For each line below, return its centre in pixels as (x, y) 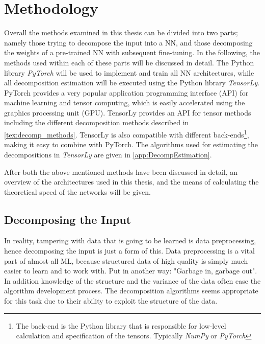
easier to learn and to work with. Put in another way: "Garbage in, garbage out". (131, 271)
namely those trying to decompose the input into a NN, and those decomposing (128, 42)
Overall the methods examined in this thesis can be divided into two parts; (121, 32)
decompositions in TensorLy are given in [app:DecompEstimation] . (108, 154)
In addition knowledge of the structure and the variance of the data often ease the (132, 280)
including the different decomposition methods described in (97, 122)
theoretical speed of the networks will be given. (77, 191)
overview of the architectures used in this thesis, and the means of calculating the (131, 182)
